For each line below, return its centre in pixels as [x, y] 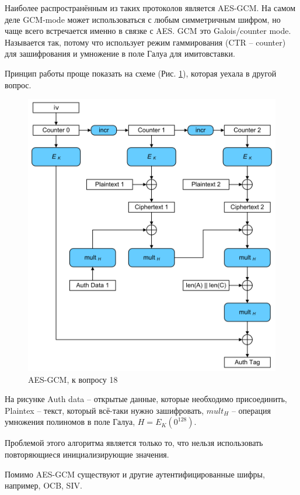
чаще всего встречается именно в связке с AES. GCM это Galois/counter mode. [148, 31]
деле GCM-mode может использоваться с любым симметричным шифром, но [143, 19]
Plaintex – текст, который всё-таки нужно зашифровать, [104, 410]
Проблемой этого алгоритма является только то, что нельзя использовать [134, 443]
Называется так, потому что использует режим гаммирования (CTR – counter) [145, 42]
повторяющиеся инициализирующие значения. [87, 454]
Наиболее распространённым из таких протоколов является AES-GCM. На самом [150, 8]
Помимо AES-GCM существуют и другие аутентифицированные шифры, [135, 474]
